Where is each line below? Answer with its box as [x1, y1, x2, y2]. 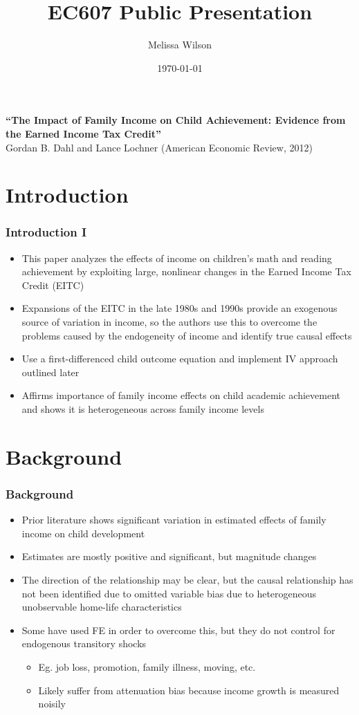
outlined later [21, 364, 80, 379]
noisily [38, 696, 66, 711]
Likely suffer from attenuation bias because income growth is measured [38, 682, 340, 697]
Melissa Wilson [147, 37, 212, 52]
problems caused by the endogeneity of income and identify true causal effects [21, 328, 352, 342]
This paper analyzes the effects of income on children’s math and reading [21, 250, 332, 265]
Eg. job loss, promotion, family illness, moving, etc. [38, 659, 256, 674]
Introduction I [6, 223, 87, 241]
